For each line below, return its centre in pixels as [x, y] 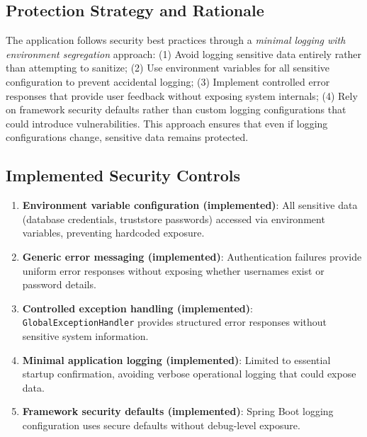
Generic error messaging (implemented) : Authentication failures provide [192, 256]
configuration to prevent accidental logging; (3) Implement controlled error [168, 81]
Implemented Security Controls [123, 175]
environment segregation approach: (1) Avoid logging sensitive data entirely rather [184, 53]
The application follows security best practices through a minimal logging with [176, 40]
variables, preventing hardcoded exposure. [113, 233]
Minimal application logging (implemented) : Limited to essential [176, 359]
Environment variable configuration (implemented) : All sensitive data [190, 205]
